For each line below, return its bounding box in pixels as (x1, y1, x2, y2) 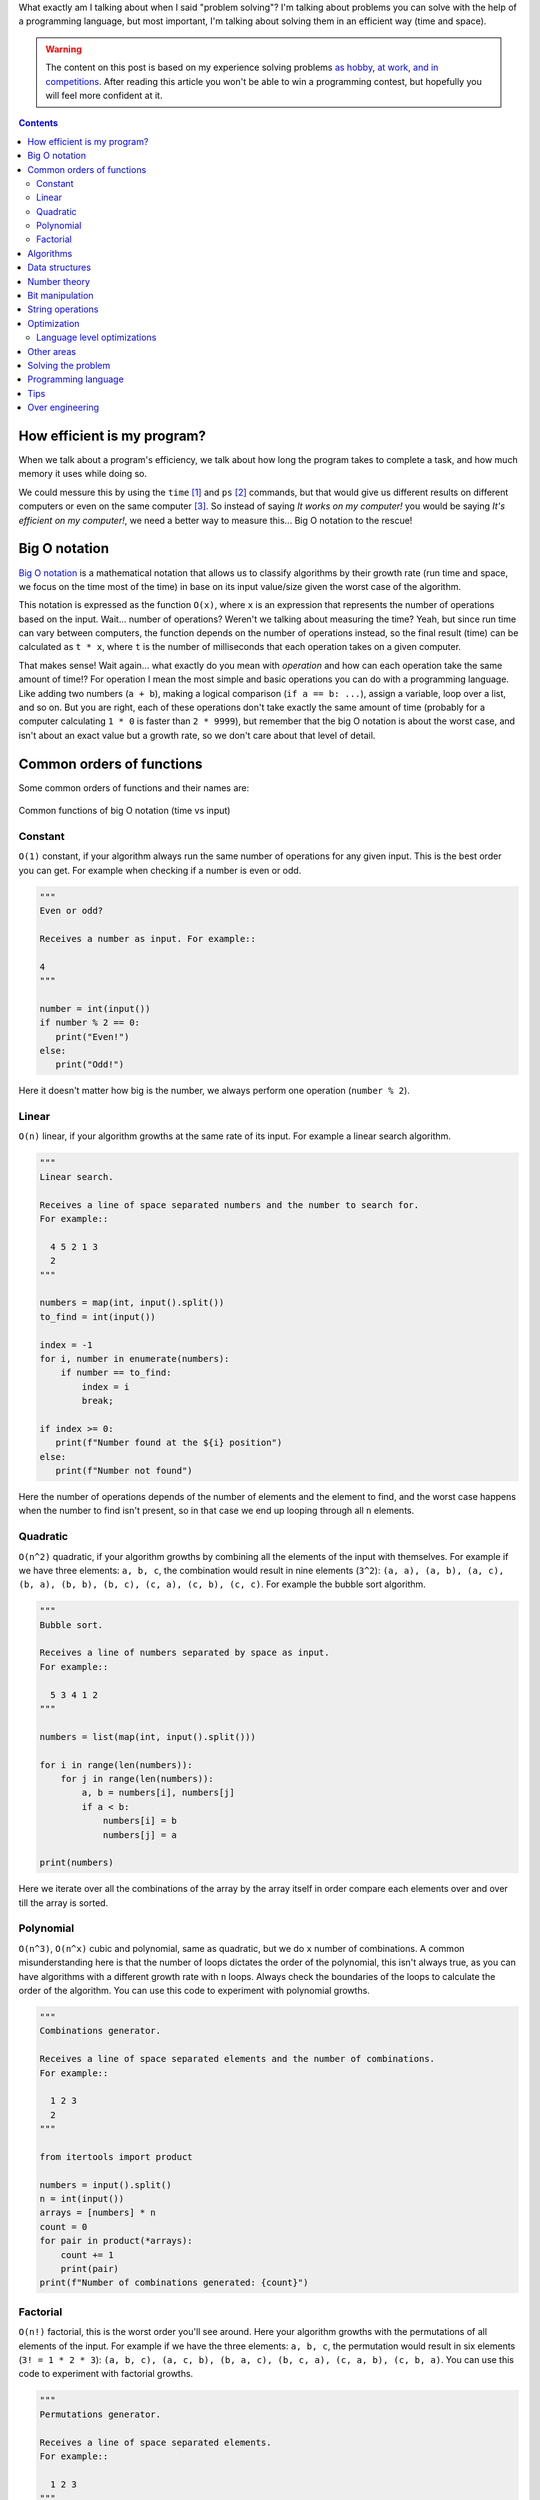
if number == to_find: (60, 1367, 172, 1379)
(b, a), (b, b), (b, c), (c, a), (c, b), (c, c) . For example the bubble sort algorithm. (18, 1578, 427, 1590)
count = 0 (39, 2221, 88, 2232)
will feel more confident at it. (45, 89, 163, 101)
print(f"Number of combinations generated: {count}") (39, 2277, 309, 2289)
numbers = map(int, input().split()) (39, 1297, 225, 1309)
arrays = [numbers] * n (39, 2207, 157, 2219)
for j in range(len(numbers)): (60, 1773, 214, 1784)
